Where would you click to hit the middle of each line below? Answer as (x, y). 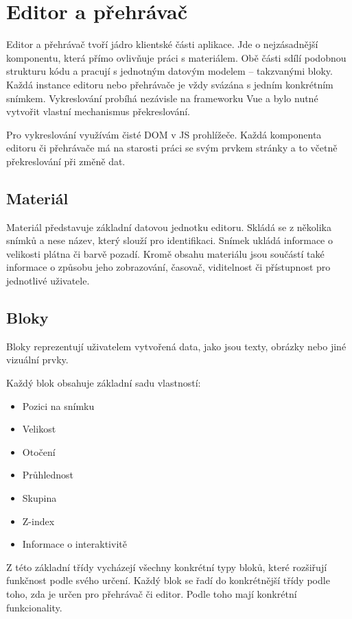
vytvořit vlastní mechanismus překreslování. (98, 111)
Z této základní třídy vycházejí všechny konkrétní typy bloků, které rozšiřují (167, 567)
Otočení (39, 451)
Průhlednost (48, 475)
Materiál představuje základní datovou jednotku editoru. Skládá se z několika (169, 227)
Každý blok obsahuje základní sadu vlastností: (104, 383)
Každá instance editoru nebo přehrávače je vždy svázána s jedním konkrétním (170, 84)
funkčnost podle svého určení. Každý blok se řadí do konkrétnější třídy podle (168, 580)
